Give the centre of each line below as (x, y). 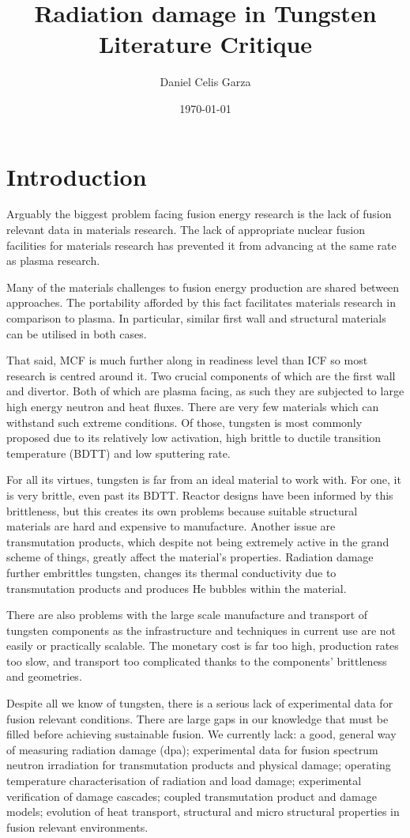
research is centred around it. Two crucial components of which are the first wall (201, 375)
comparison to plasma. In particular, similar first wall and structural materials (196, 318)
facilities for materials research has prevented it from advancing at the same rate (201, 245)
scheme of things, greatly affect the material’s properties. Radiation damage (190, 557)
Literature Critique (205, 44)
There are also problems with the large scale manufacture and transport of (187, 615)
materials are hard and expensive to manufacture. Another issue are (171, 526)
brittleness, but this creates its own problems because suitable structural (182, 510)
